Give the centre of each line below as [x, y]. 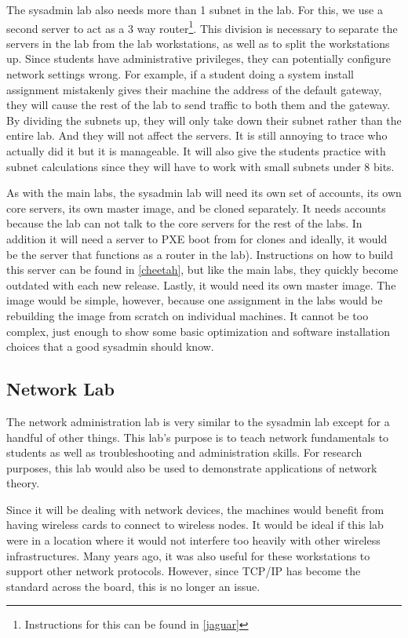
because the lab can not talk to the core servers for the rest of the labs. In [184, 223]
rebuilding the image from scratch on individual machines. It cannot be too [188, 315]
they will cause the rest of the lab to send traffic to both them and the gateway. [199, 105]
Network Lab [60, 389]
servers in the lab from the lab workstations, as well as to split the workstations [198, 43]
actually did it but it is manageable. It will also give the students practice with [196, 151]
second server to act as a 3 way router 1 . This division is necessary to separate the [202, 27]
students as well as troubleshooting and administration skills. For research [184, 452]
